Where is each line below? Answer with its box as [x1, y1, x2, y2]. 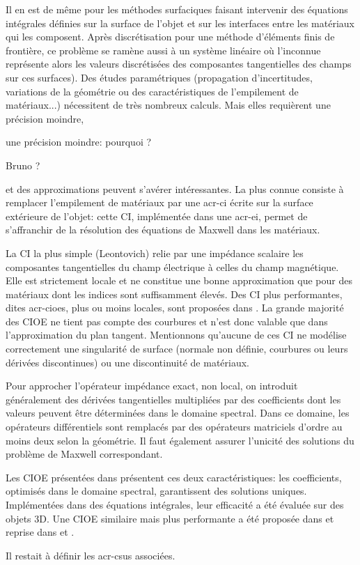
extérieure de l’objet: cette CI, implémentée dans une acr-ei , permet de [6, 208, 308, 223]
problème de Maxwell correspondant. [6, 447, 163, 461]
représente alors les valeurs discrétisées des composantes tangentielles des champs [6, 56, 352, 71]
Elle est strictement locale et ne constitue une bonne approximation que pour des [6, 273, 352, 288]
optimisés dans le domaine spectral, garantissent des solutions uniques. [6, 483, 307, 498]
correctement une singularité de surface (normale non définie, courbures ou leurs [6, 341, 348, 356]
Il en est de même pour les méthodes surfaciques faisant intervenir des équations [6, 2, 348, 16]
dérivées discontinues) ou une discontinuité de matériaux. [6, 355, 249, 369]
